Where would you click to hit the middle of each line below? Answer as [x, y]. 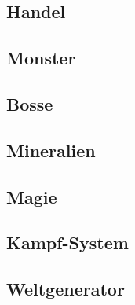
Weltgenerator [66, 289]
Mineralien [51, 150]
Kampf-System [67, 243]
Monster [41, 58]
